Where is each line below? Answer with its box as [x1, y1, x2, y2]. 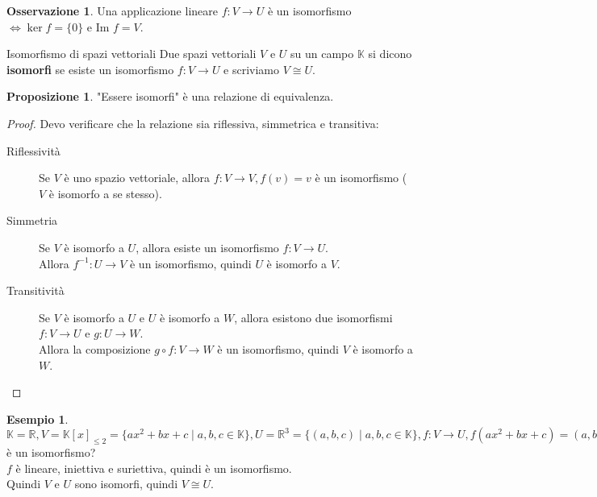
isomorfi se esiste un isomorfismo [6, 60, 174, 77]
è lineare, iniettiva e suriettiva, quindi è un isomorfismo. [15, 459, 292, 476]
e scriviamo [223, 60, 280, 77]
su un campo [290, 45, 354, 62]
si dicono [368, 45, 412, 62]
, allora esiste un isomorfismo [136, 238, 279, 255]
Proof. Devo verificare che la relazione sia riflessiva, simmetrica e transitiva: [6, 114, 379, 131]
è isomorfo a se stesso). [48, 184, 162, 201]
